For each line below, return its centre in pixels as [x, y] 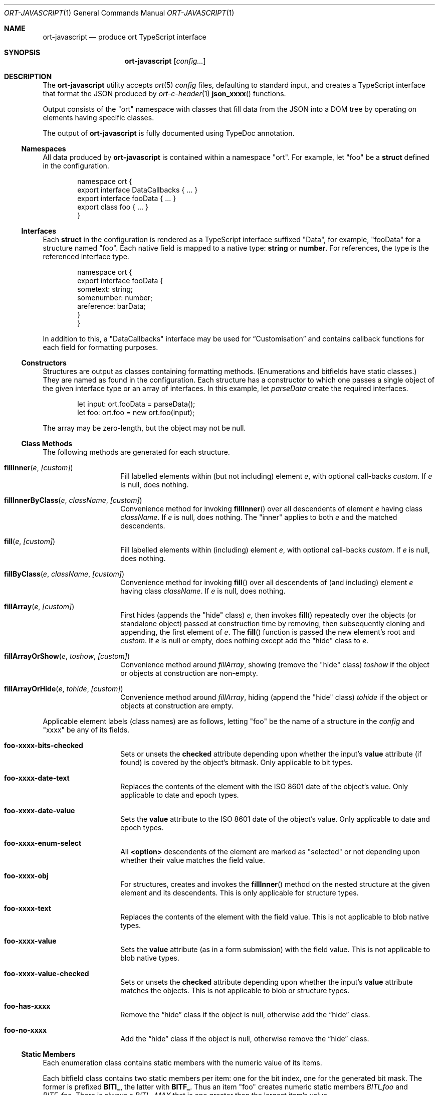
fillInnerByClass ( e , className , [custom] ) [73, 500]
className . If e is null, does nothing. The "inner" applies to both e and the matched [259, 517]
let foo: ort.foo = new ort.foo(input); [136, 412]
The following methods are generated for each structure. [136, 452]
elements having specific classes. [98, 118]
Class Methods [47, 443]
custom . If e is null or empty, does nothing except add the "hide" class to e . [245, 641]
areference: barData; [112, 306]
